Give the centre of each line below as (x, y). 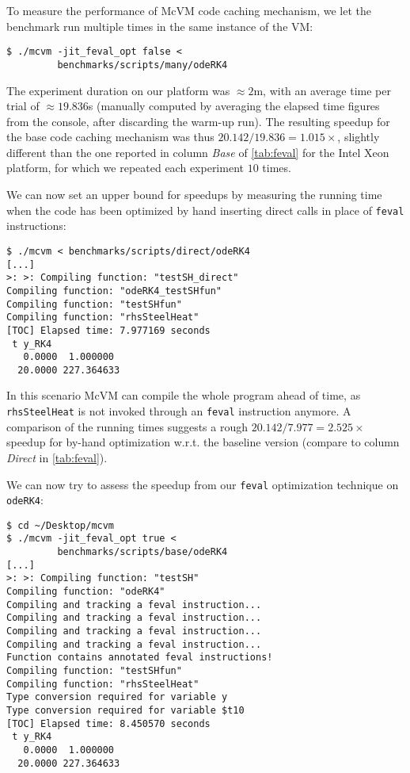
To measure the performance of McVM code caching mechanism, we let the (189, 10)
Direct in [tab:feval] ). (57, 457)
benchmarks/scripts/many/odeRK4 (142, 65)
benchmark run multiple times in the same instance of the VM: (160, 26)
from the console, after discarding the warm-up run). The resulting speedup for (198, 121)
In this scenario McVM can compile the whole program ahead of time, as (184, 395)
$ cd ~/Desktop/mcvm (61, 525)
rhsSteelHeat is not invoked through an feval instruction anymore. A (179, 411)
